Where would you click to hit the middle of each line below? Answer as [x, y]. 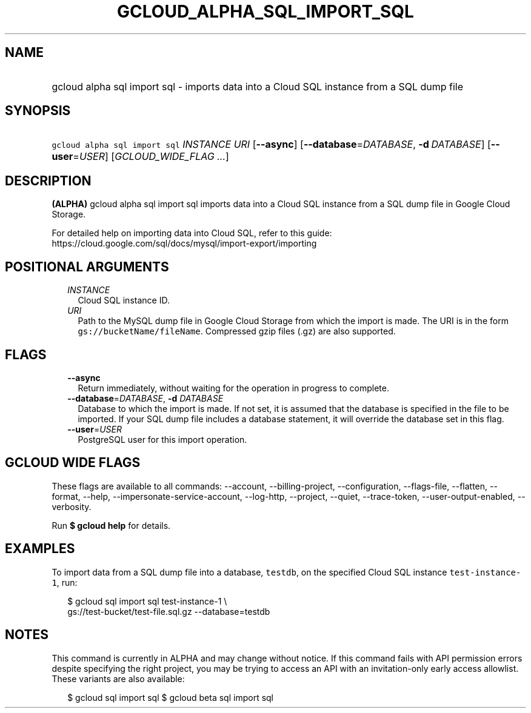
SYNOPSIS [38, 111]
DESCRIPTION [48, 181]
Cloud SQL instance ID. [124, 300]
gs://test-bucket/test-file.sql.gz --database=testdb [169, 611]
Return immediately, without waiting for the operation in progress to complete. [233, 388]
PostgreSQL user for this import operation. [162, 439]
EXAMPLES [40, 549]
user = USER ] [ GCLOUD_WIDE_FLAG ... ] [140, 157]
